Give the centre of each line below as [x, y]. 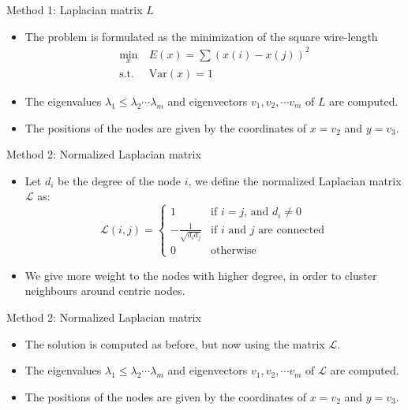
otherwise [234, 251]
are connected [292, 230]
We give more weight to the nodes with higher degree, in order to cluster [201, 275]
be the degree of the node [119, 180]
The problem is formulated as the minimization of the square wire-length [201, 36]
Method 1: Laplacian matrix [75, 9]
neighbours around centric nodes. [105, 291]
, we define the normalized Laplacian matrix [295, 180]
